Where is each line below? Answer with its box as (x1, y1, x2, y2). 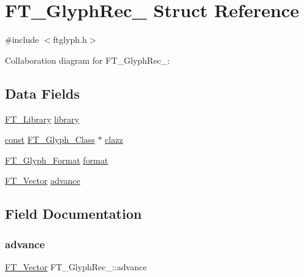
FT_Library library (5, 112, 80, 125)
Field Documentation (5, 204, 142, 223)
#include (5, 33, 39, 46)
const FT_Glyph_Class (5, 133, 95, 146)
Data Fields (5, 83, 80, 102)
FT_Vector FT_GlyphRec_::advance (5, 260, 147, 273)
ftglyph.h (53, 33, 87, 46)
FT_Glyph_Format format (5, 153, 108, 166)
